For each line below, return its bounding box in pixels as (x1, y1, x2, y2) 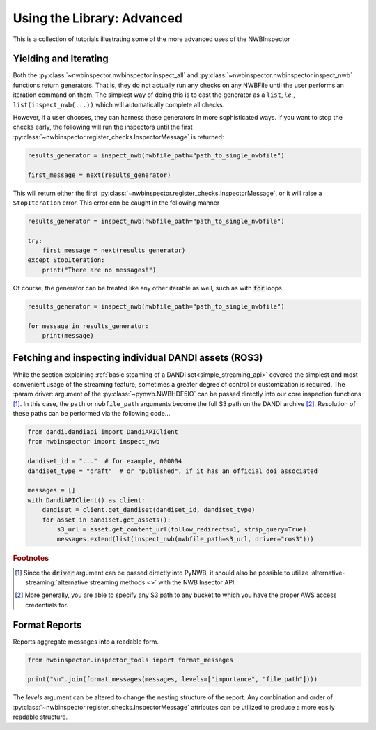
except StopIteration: (27, 256, 105, 264)
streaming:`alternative (25, 578, 88, 587)
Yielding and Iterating (13, 53, 109, 65)
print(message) (42, 332, 94, 340)
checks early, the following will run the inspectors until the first (13, 123, 193, 132)
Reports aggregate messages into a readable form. (13, 637, 159, 646)
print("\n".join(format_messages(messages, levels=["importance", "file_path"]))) (27, 676, 318, 683)
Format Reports (13, 619, 82, 630)
